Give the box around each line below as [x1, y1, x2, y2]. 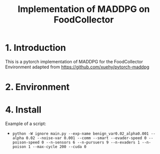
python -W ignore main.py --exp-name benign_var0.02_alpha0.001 [12, 131, 149, 137]
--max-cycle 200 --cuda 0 [32, 145, 87, 150]
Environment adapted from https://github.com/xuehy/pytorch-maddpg [5, 64, 150, 70]
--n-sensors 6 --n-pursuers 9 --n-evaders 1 [46, 140, 140, 145]
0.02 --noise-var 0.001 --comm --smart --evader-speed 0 [25, 136, 147, 141]
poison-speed [12, 140, 40, 145]
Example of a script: [5, 121, 46, 127]
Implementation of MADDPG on [17, 3, 150, 15]
